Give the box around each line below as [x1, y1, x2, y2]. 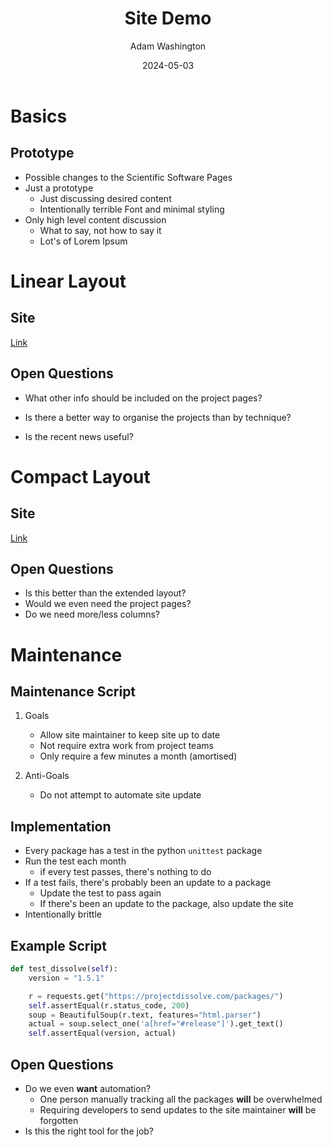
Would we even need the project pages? [24, 598, 192, 610]
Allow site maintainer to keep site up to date [39, 729, 221, 741]
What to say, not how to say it [39, 224, 162, 236]
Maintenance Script [10, 683, 137, 700]
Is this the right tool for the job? [24, 1125, 155, 1137]
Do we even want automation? [24, 1082, 152, 1094]
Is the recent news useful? [24, 430, 134, 442]
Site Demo [124, 7, 212, 30]
